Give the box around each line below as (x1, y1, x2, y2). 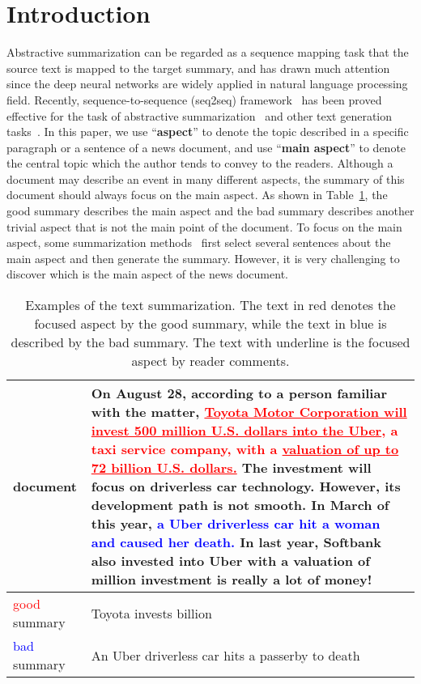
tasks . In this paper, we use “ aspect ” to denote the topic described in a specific (6, 123, 409, 140)
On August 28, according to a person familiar (91, 384, 387, 403)
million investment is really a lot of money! (91, 570, 372, 589)
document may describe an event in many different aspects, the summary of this (6, 170, 405, 187)
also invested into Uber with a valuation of (91, 551, 370, 571)
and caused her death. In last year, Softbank (91, 533, 381, 552)
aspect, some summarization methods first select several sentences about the (6, 234, 391, 251)
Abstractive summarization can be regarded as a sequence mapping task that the (6, 44, 409, 61)
